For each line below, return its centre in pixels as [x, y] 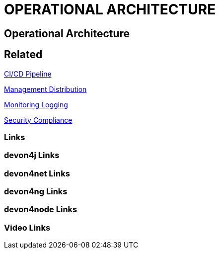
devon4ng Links [36, 192]
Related [23, 55]
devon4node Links [41, 210]
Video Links [27, 227]
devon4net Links [37, 173]
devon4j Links [32, 155]
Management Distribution [45, 89]
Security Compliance [38, 120]
